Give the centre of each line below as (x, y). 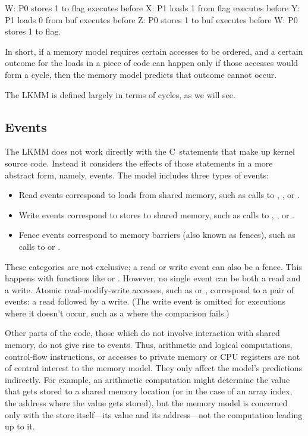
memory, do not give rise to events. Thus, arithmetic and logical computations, (149, 345)
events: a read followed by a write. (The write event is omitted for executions (145, 301)
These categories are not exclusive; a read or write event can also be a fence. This (153, 266)
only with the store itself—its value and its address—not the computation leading (154, 414)
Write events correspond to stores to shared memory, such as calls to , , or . (157, 214)
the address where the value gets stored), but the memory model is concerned (146, 403)
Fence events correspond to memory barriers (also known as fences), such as (157, 235)
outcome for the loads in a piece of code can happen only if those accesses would (152, 63)
